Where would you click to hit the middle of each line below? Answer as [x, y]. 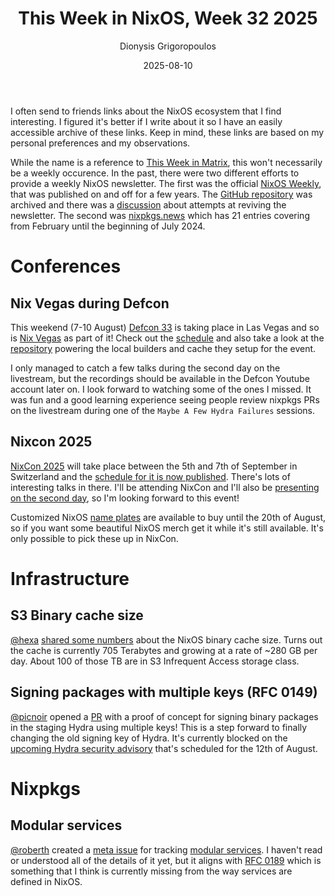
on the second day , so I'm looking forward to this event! [125, 498]
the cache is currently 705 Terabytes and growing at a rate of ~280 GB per [164, 650]
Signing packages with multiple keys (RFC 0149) [164, 692]
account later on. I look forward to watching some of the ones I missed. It [161, 389]
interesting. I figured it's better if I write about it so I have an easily [146, 121]
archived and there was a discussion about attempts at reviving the [148, 204]
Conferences [66, 266]
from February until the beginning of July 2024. [108, 226]
